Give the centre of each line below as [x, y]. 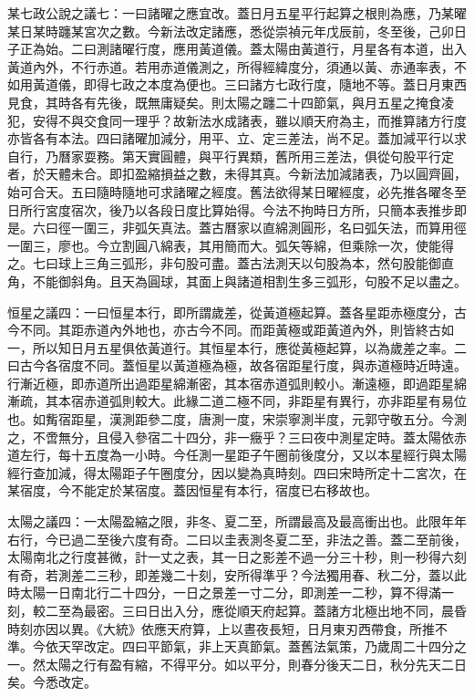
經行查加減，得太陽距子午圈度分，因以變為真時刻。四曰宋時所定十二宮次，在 [237, 472]
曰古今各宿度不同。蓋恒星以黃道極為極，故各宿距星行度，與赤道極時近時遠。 [237, 365]
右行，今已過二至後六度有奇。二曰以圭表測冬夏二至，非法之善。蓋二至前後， [237, 539]
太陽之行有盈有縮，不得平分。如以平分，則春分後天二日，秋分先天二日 [256, 664]
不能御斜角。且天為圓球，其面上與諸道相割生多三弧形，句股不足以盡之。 [249, 281]
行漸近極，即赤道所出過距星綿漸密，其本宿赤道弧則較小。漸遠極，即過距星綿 [237, 383]
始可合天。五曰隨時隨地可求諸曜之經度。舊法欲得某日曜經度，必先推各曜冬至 [237, 191]
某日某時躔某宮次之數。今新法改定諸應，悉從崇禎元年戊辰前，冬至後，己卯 [231, 31]
